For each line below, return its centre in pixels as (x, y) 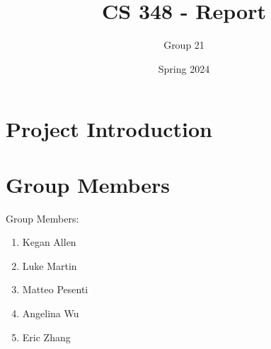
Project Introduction (109, 129)
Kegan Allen (49, 242)
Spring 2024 (184, 68)
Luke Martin (50, 265)
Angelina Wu (51, 313)
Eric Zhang (46, 337)
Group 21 (184, 45)
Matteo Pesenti (55, 289)
